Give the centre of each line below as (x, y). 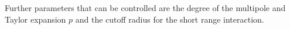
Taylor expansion (35, 19)
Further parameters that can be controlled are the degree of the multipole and (145, 8)
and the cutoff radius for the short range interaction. (170, 19)
